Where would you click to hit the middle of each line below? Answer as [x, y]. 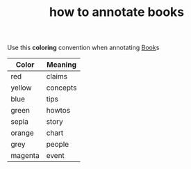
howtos [58, 111]
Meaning [61, 65]
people [58, 145]
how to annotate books [117, 12]
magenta [25, 156]
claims [57, 77]
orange [23, 133]
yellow [22, 88]
